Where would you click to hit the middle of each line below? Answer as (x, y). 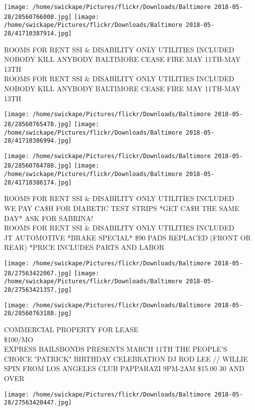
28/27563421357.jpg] (38, 290)
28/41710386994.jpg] (38, 141)
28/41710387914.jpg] (38, 33)
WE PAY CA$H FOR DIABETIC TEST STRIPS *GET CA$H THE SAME (122, 208)
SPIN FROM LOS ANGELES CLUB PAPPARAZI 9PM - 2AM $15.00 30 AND (124, 368)
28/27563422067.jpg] (38, 273)
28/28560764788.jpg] (38, 166)
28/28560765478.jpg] (38, 124)
